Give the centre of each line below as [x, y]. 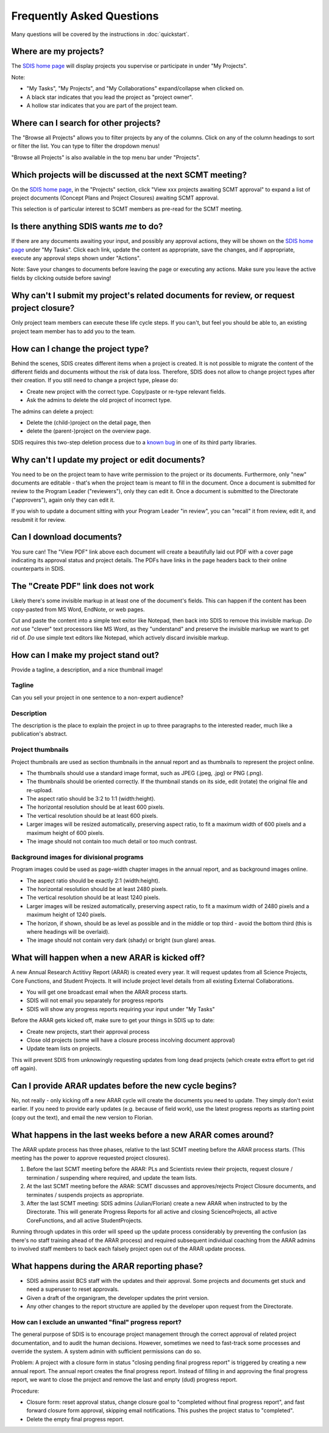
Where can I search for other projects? [86, 123]
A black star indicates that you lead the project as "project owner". [110, 97]
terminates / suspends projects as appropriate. [85, 1195]
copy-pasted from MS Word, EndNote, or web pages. [78, 609]
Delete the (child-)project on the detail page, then [89, 422]
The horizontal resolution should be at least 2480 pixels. [97, 889]
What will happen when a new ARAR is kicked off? [108, 958]
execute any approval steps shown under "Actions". [76, 258]
